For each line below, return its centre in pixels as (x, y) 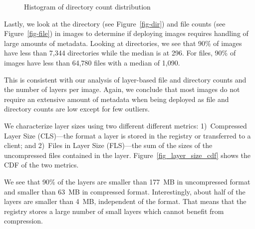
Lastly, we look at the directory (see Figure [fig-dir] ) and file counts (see (115, 23)
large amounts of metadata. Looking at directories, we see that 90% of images (123, 43)
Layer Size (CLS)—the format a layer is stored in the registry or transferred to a (127, 135)
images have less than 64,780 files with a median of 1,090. (92, 62)
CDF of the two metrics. (41, 165)
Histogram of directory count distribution (87, 6)
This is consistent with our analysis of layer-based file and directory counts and (125, 79)
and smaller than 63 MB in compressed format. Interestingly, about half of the (125, 191)
